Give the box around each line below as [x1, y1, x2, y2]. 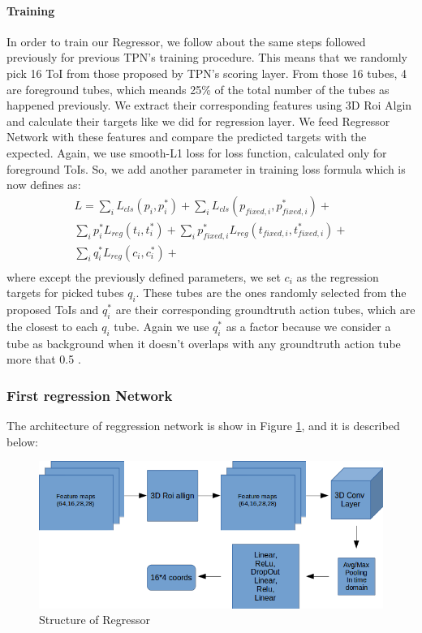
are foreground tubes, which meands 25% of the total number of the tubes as [6, 80, 390, 97]
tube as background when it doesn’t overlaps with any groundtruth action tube [6, 334, 401, 351]
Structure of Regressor [39, 611, 151, 628]
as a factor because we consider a [226, 317, 391, 334]
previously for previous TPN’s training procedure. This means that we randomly [6, 49, 408, 66]
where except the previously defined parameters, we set [6, 268, 281, 285]
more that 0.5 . [6, 351, 81, 368]
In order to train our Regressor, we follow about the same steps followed [6, 32, 366, 50]
